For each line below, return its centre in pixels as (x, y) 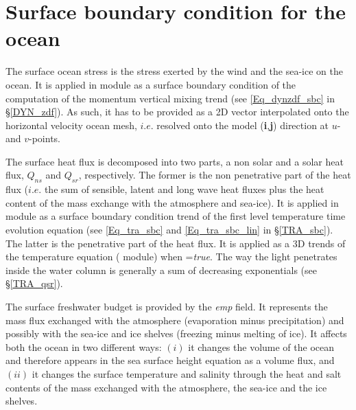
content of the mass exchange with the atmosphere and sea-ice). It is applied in (172, 202)
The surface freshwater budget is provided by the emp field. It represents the (167, 307)
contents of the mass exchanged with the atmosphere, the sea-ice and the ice (166, 387)
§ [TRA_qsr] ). (34, 283)
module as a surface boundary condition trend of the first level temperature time (176, 216)
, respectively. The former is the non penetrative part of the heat (215, 175)
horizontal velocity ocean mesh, (71, 125)
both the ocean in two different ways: (84, 346)
